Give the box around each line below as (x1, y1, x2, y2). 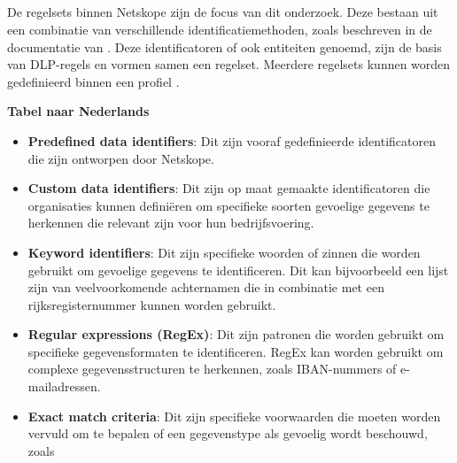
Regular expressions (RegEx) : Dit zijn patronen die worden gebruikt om (27, 325, 445, 343)
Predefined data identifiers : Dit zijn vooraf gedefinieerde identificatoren (27, 131, 436, 150)
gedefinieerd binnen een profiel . (7, 72, 180, 90)
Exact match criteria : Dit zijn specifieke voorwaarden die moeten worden (27, 406, 441, 425)
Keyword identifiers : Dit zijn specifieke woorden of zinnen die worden (27, 243, 421, 261)
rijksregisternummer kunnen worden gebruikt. (27, 295, 276, 313)
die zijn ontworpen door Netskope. (27, 149, 214, 167)
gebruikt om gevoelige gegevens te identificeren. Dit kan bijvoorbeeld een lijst (27, 260, 449, 279)
